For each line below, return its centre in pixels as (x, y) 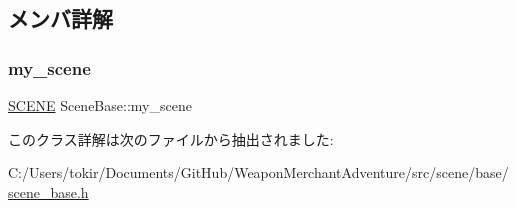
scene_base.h (48, 191)
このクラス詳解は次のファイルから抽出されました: (171, 138)
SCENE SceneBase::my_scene (100, 105)
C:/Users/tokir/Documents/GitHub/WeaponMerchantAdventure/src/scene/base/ (258, 172)
